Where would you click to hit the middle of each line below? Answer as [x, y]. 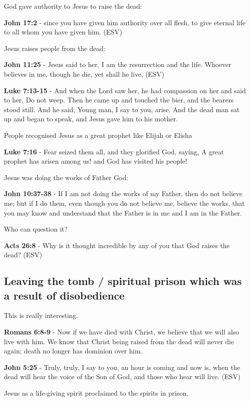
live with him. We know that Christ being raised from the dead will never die [119, 341]
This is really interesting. [41, 315]
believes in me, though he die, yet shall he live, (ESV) [84, 74]
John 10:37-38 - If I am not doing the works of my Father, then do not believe [123, 193]
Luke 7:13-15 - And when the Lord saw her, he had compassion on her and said [125, 90]
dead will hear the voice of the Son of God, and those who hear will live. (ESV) [122, 376]
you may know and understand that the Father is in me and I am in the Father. [123, 212]
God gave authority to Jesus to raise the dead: [73, 6]
